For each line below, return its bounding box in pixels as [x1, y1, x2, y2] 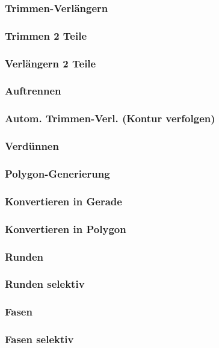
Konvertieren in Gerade [5, 193, 122, 208]
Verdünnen [5, 138, 59, 154]
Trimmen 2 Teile [5, 28, 87, 43]
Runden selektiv [5, 276, 85, 291]
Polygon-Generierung [5, 166, 110, 181]
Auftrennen [5, 83, 61, 98]
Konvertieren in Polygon [5, 221, 126, 236]
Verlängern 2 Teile [5, 55, 96, 70]
